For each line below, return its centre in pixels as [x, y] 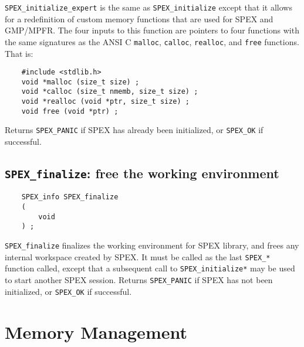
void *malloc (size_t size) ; [80, 82]
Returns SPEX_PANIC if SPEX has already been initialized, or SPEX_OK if [134, 130]
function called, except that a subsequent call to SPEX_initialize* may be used [150, 268]
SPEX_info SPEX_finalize [70, 197]
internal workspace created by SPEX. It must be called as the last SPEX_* [138, 256]
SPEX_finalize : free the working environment [142, 173]
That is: [19, 53]
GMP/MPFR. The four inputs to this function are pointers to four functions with [152, 30]
